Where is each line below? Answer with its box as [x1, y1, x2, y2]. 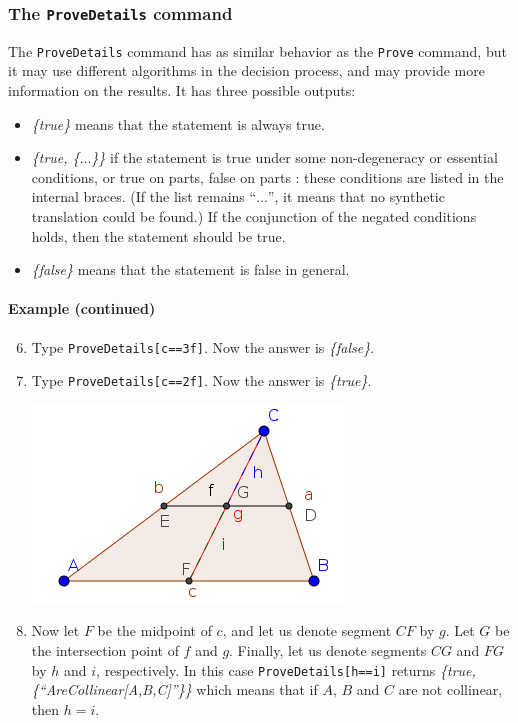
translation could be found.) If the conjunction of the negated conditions [31, 206, 477, 226]
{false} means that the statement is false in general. [31, 259, 350, 280]
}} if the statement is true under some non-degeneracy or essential [91, 147, 498, 168]
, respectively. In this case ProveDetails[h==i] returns [96, 659, 436, 680]
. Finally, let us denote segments [229, 640, 427, 661]
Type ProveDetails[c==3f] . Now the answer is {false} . [31, 336, 375, 357]
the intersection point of [31, 640, 179, 661]
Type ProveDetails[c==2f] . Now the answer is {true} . [31, 370, 372, 391]
